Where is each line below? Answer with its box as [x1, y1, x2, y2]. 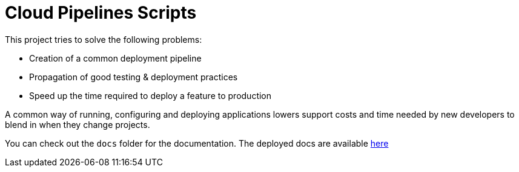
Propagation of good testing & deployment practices [29, 71, 238, 82]
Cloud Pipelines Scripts [5, 2, 197, 23]
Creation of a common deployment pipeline [29, 53, 202, 63]
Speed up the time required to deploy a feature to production [29, 90, 272, 101]
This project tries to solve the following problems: [5, 34, 202, 45]
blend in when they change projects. [5, 119, 150, 130]
